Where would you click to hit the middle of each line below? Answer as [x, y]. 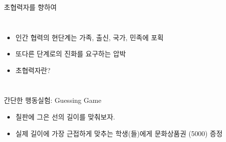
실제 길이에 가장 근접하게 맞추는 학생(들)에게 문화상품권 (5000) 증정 [119, 133]
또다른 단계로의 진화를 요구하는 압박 [71, 54]
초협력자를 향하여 [30, 7]
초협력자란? [33, 70]
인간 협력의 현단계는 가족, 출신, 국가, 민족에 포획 [89, 37]
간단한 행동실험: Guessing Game [53, 100]
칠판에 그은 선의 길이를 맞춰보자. [65, 116]
